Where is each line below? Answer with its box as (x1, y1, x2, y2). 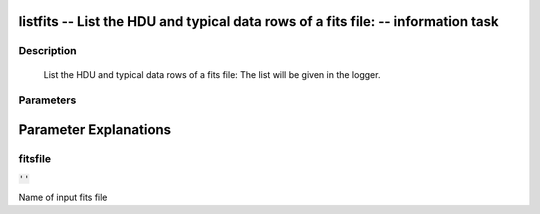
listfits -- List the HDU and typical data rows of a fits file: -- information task (18, 13, 499, 30)
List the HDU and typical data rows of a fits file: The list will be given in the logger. (43, 68, 381, 80)
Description (18, 44, 77, 58)
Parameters (18, 93, 77, 107)
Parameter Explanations (18, 121, 172, 138)
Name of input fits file (18, 191, 108, 203)
